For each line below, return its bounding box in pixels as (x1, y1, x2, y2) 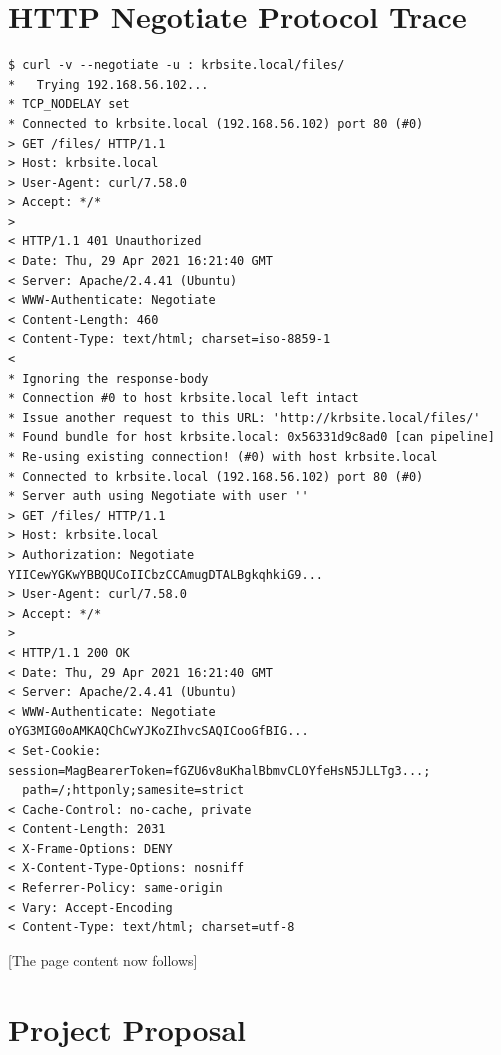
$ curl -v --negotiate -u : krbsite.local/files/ (8, 58, 345, 73)
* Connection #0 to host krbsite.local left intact (8, 391, 359, 406)
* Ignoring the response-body (8, 371, 209, 386)
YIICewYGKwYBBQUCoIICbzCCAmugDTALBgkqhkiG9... (8, 567, 323, 582)
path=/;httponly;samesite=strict (22, 783, 245, 798)
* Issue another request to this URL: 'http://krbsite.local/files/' (8, 410, 481, 425)
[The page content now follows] (8, 949, 198, 970)
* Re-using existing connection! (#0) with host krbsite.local (8, 450, 438, 464)
